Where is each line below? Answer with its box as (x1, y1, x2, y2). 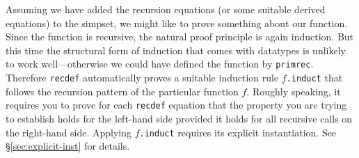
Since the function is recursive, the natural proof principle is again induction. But (6, 29, 354, 44)
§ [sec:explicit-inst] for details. (6, 139, 130, 153)
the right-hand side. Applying (6, 125, 131, 139)
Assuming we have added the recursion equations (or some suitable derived (6, 2, 326, 16)
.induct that (286, 70, 343, 85)
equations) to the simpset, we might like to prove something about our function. (6, 15, 348, 30)
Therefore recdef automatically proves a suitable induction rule (6, 70, 279, 85)
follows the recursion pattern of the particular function (6, 84, 239, 98)
